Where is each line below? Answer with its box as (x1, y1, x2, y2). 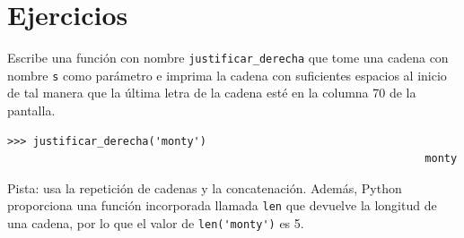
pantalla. (7, 101, 56, 120)
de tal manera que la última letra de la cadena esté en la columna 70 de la (7, 83, 416, 102)
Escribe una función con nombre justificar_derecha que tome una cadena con (7, 48, 449, 67)
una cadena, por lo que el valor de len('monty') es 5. (7, 214, 304, 233)
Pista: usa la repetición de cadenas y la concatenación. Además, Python (7, 178, 402, 197)
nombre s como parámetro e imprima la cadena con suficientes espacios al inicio (7, 65, 447, 84)
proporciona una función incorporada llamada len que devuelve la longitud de (7, 196, 437, 215)
